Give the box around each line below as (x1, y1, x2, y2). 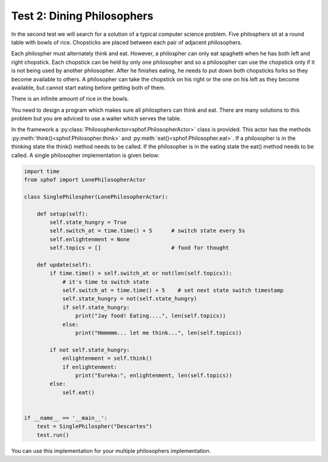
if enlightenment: (62, 364, 118, 370)
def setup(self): (36, 210, 89, 217)
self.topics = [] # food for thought (49, 244, 230, 252)
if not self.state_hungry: (49, 346, 130, 353)
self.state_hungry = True (49, 219, 127, 226)
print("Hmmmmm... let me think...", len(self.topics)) (75, 329, 242, 337)
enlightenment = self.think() (62, 355, 152, 362)
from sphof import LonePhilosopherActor (24, 176, 146, 183)
